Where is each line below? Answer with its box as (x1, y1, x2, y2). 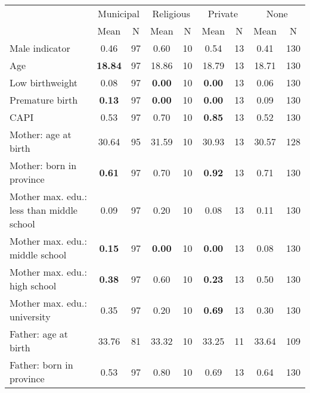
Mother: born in (10, 158, 77, 172)
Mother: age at (10, 127, 72, 141)
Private (207, 7, 238, 20)
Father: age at (10, 327, 69, 341)
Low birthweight (10, 76, 78, 89)
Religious (152, 7, 190, 20)
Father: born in (10, 358, 73, 372)
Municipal (98, 7, 139, 20)
